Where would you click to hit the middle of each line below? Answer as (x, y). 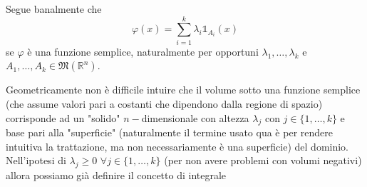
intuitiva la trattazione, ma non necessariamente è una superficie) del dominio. (177, 146)
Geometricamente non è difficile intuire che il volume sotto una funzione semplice (183, 90)
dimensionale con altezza (195, 117)
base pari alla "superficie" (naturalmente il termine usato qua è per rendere (169, 132)
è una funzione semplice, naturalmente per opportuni (143, 51)
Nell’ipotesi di (36, 160)
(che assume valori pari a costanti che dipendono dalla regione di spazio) (164, 103)
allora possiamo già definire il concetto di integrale (116, 175)
